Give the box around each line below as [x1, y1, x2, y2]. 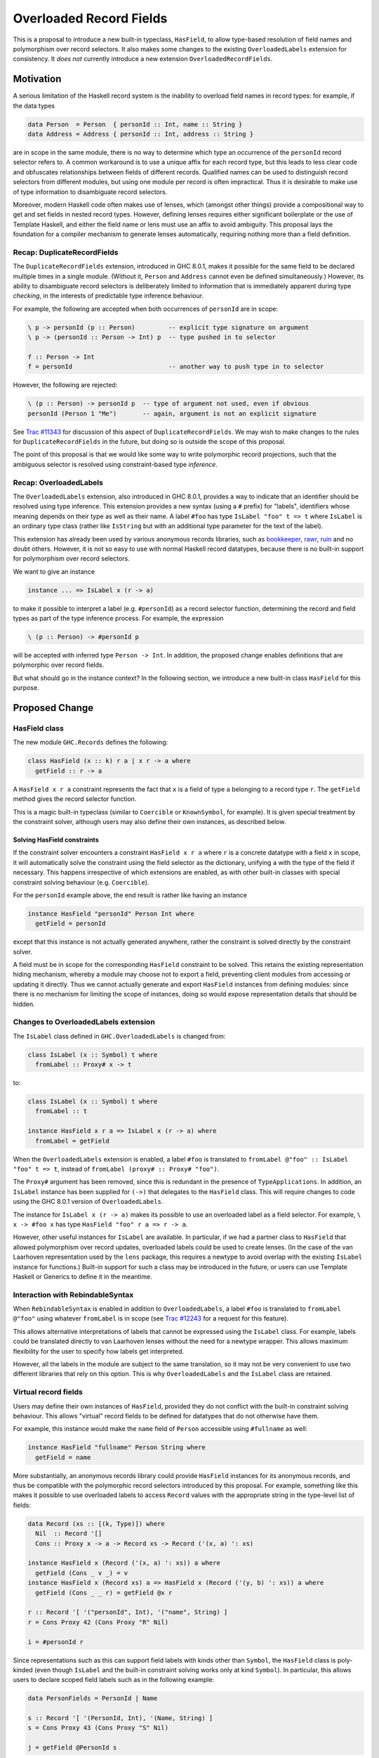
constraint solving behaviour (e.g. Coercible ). [13, 878, 149, 886]
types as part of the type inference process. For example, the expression [13, 614, 224, 622]
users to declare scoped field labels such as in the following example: [13, 1676, 214, 1684]
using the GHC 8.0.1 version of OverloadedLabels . [13, 1198, 164, 1206]
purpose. [13, 684, 39, 692]
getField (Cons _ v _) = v [35, 1569, 128, 1577]
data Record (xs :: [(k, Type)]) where [27, 1520, 165, 1527]
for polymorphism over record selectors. [13, 554, 130, 563]
